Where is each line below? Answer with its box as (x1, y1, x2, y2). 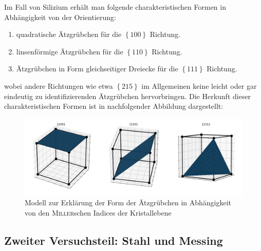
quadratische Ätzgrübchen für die (16, 29, 122, 40)
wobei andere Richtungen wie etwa (4, 80, 113, 91)
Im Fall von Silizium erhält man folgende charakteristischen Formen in (4, 2, 226, 12)
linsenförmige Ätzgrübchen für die (16, 46, 123, 56)
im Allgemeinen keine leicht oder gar (141, 80, 257, 91)
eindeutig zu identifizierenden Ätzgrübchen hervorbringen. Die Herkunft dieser (4, 90, 251, 101)
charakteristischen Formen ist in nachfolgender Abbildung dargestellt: (4, 101, 223, 111)
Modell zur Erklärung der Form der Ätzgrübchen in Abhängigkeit (25, 197, 232, 208)
